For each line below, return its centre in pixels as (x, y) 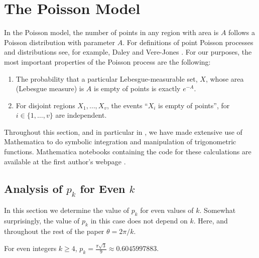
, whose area (225, 78)
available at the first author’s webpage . (65, 161)
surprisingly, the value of (42, 221)
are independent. (81, 115)
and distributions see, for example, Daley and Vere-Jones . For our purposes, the (128, 52)
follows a (242, 32)
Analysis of (33, 188)
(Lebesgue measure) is (50, 88)
